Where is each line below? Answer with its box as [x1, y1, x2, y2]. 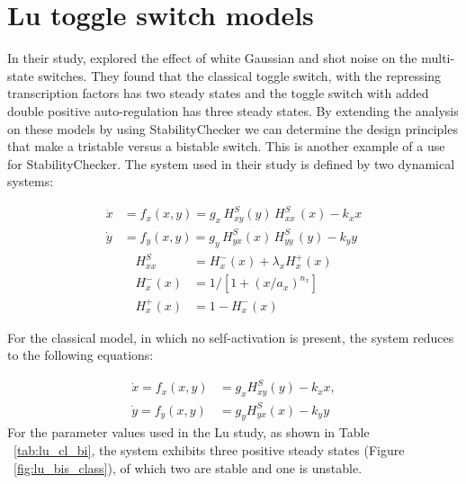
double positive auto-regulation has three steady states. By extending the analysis [7, 101, 459, 120]
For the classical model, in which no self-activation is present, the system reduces [7, 327, 454, 346]
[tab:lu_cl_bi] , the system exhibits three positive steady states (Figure [13, 441, 405, 460]
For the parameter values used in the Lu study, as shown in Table [7, 423, 370, 442]
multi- [421, 49, 455, 67]
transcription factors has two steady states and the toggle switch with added [7, 84, 429, 103]
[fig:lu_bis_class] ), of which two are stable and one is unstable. [13, 458, 363, 477]
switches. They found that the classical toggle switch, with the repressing [38, 66, 442, 85]
